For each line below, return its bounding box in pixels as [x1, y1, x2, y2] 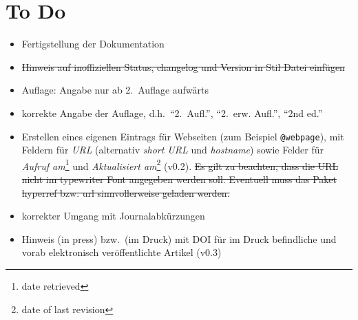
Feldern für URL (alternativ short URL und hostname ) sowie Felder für [21, 142, 324, 157]
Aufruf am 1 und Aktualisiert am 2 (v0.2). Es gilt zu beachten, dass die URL [21, 156, 339, 173]
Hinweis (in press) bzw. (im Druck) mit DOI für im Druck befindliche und [21, 231, 337, 246]
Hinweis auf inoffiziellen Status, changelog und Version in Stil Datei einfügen [21, 59, 345, 74]
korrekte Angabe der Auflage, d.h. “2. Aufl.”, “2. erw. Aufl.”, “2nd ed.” [21, 105, 323, 120]
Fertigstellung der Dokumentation [21, 36, 165, 51]
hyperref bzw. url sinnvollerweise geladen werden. [21, 185, 230, 200]
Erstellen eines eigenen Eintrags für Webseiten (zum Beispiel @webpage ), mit [21, 129, 344, 143]
